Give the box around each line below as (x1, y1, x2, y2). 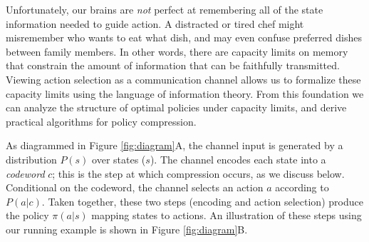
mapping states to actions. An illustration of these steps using (91, 208, 362, 223)
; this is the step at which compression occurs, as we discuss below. (52, 166, 345, 181)
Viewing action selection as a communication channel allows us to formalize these (6, 71, 361, 86)
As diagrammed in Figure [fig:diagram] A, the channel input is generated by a (6, 138, 343, 153)
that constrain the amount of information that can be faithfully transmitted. (6, 58, 340, 73)
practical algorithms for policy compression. (6, 114, 197, 128)
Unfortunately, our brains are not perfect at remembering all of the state (6, 2, 323, 16)
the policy (6, 208, 49, 223)
